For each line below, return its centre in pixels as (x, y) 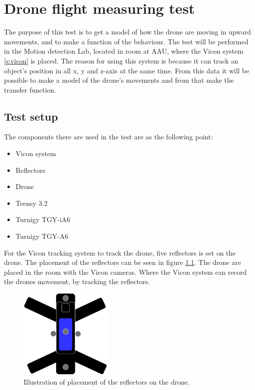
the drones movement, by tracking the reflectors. (77, 281)
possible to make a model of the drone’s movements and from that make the (119, 80)
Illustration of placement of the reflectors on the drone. (107, 382)
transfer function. (30, 89)
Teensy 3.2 (32, 203)
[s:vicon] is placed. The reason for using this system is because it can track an (121, 60)
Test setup (31, 116)
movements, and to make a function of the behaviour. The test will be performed (126, 41)
